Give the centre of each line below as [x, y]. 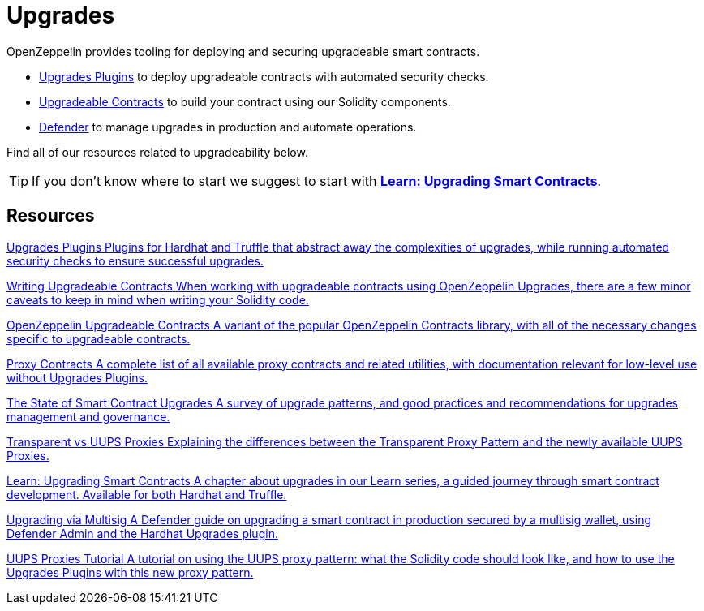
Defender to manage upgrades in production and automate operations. [228, 127]
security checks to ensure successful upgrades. [135, 260]
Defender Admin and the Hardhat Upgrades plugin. [142, 533]
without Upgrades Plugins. [77, 377]
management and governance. [88, 416]
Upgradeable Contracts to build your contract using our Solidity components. [245, 101]
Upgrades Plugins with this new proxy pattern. [130, 572]
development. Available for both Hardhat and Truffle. [147, 494]
